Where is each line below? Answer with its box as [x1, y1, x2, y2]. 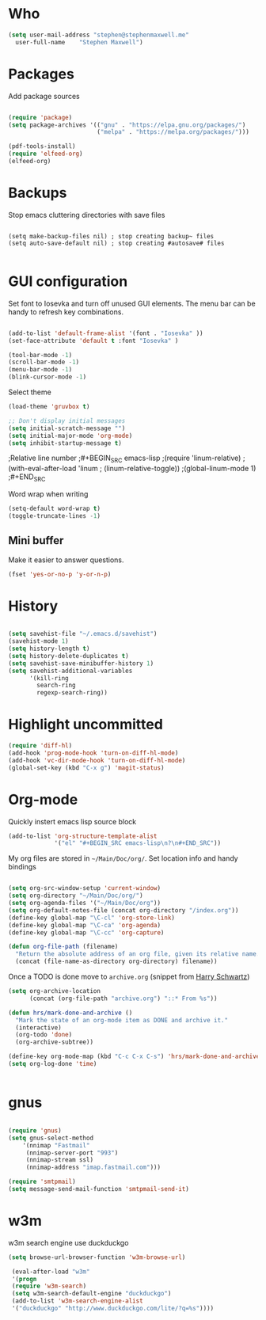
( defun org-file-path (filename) [8, 943, 119, 951]
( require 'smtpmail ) [8, 1177, 77, 1186]
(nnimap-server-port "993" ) [25, 1149, 119, 1157]
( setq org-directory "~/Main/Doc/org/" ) [8, 892, 144, 900]
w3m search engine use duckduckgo [8, 1238, 129, 1247]
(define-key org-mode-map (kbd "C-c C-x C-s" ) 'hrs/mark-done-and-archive [8, 1052, 260, 1061]
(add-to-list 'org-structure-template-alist [8, 832, 158, 840]
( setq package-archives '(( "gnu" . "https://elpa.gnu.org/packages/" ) [8, 120, 246, 129]
